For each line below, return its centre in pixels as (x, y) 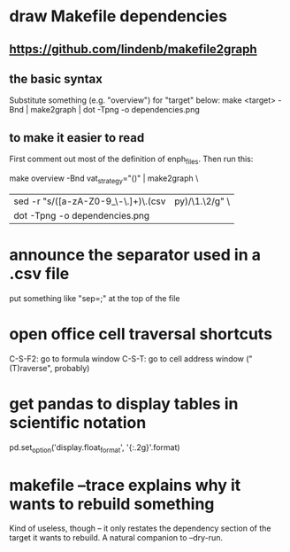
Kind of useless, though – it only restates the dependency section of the (140, 528)
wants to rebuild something (112, 504)
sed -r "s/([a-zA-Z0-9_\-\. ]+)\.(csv (90, 201)
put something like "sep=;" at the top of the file (95, 298)
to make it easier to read (77, 138)
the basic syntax (56, 78)
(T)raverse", (31, 368)
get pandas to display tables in (124, 404)
